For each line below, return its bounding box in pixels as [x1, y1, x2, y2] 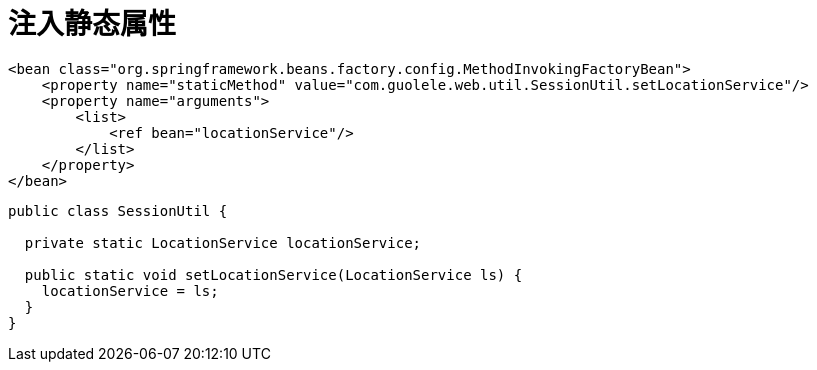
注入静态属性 [8, 7, 177, 41]
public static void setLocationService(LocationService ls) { [24, 266, 523, 283]
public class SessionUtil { [8, 202, 228, 219]
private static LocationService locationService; [24, 234, 422, 251]
